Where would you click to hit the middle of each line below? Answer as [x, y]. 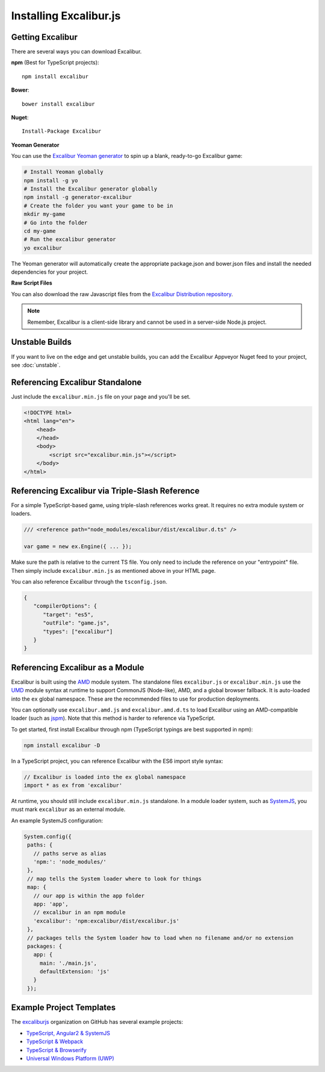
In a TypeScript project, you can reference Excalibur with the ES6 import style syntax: [117, 761]
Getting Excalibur [44, 37]
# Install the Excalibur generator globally [91, 189]
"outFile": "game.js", [76, 623]
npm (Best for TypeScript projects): [55, 63]
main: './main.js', [68, 963]
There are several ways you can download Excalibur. [76, 52]
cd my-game [40, 231]
